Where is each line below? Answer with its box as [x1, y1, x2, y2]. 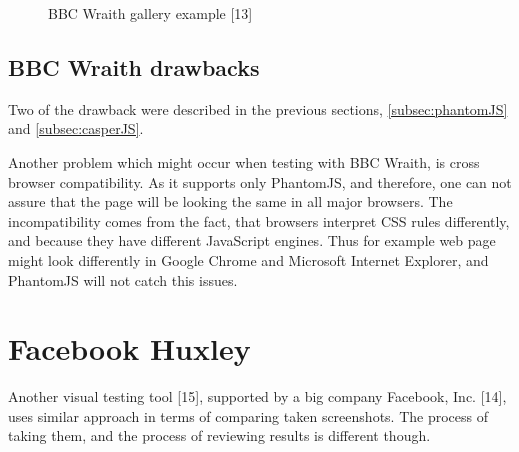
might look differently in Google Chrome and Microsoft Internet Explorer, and [8, 249, 489, 270]
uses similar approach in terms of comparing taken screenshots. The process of [8, 405, 488, 426]
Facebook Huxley [8, 328, 251, 369]
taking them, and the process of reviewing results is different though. [8, 425, 431, 446]
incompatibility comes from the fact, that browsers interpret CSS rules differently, [8, 210, 510, 231]
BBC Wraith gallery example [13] [48, 3, 253, 23]
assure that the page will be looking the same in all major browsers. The [8, 191, 453, 212]
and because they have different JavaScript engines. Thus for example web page [8, 230, 496, 251]
